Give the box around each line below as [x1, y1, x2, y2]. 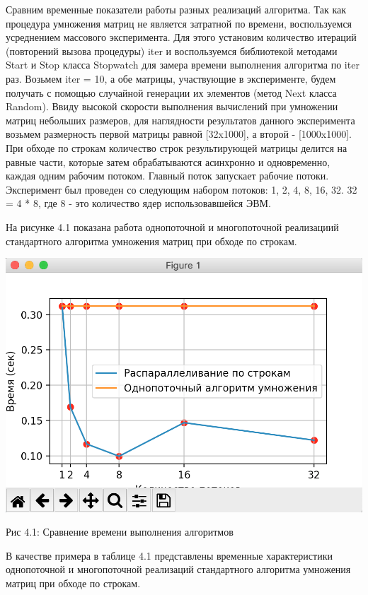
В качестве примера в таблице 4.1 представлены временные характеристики [6, 548, 333, 562]
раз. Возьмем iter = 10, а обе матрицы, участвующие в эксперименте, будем [6, 71, 336, 86]
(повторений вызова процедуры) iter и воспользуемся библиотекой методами [6, 43, 338, 58]
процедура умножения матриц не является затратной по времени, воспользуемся [6, 16, 352, 30]
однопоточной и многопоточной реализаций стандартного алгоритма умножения [6, 562, 351, 577]
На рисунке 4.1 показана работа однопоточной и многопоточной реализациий [6, 219, 339, 234]
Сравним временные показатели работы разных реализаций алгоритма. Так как [6, 2, 347, 16]
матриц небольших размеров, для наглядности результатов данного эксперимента [6, 112, 355, 127]
